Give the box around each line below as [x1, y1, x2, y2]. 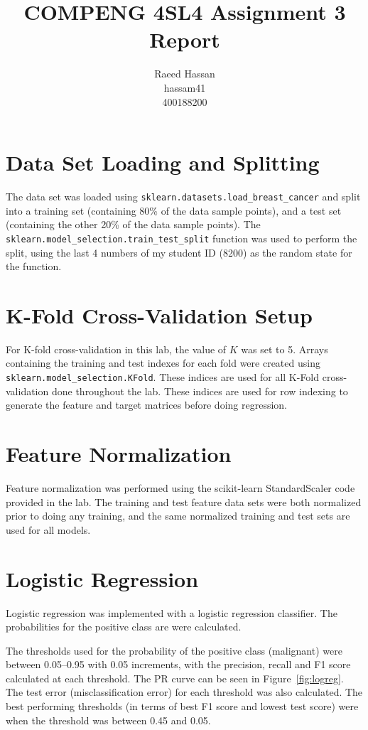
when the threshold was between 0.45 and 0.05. [6, 712, 211, 727]
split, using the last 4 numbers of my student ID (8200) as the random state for [6, 245, 352, 259]
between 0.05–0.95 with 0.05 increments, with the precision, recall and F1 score [6, 657, 351, 672]
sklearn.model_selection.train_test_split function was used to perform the [6, 230, 357, 245]
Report [149, 25, 220, 54]
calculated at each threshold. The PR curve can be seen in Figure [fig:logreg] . [6, 670, 344, 685]
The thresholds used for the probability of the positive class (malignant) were [6, 643, 342, 657]
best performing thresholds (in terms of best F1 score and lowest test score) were [6, 699, 359, 714]
